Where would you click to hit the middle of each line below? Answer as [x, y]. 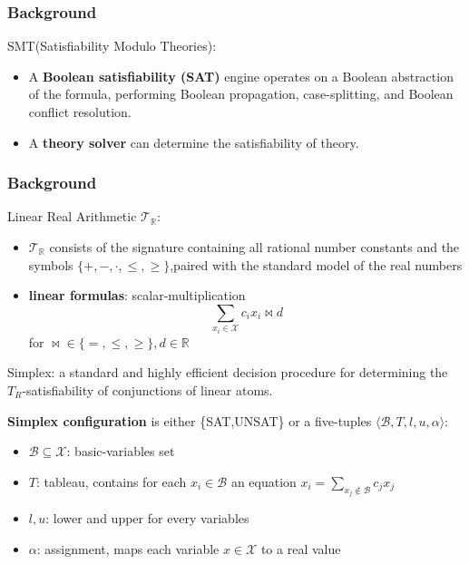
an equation [264, 481]
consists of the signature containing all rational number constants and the [254, 247]
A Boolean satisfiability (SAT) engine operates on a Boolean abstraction [241, 76]
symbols [51, 264]
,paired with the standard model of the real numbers [316, 264]
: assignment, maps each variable [128, 548]
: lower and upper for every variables [147, 518]
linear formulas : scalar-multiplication [137, 295]
